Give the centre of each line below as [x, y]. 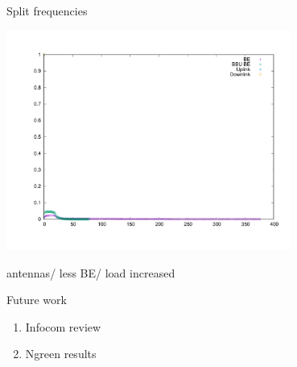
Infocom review [63, 326]
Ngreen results [61, 354]
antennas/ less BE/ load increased [91, 272]
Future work [37, 300]
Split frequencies [47, 10]
